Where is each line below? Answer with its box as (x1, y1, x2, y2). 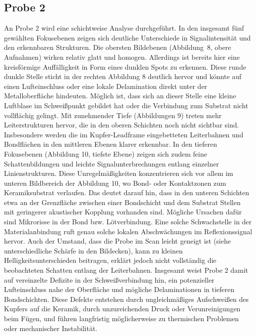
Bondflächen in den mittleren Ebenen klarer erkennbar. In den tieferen (4, 139, 217, 149)
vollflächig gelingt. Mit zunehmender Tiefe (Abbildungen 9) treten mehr (4, 110, 222, 120)
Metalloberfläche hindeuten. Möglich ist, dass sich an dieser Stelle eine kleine (4, 90, 236, 101)
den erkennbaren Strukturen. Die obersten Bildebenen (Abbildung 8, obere (4, 42, 231, 52)
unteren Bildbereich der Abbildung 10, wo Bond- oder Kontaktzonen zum (4, 177, 226, 188)
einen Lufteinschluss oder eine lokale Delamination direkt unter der (4, 81, 207, 91)
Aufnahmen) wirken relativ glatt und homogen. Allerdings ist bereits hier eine (4, 51, 240, 62)
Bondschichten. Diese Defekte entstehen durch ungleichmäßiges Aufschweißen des (4, 293, 249, 304)
